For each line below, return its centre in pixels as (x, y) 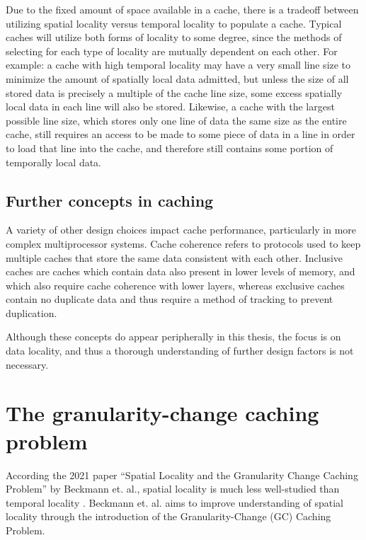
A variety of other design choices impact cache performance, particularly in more (181, 230)
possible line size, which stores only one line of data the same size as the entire (176, 120)
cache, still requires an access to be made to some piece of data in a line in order (181, 134)
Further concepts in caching (110, 200)
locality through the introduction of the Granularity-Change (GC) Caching (168, 516)
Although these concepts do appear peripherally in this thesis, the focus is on (173, 337)
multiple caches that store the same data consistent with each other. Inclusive (175, 257)
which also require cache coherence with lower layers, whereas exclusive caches (175, 285)
